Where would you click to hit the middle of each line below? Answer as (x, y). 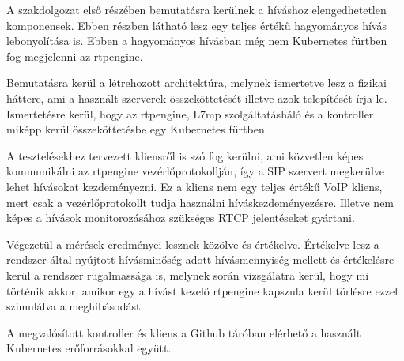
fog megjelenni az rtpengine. (75, 56)
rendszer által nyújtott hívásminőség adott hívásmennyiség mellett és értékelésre (200, 259)
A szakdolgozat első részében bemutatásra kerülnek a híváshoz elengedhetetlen (196, 9)
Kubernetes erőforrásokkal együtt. (89, 348)
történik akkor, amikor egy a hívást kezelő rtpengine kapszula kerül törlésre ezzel (202, 290)
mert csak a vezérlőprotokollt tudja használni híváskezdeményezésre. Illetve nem (200, 202)
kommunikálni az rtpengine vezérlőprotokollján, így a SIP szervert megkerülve (196, 171)
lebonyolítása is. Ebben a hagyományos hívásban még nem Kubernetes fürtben (197, 41)
